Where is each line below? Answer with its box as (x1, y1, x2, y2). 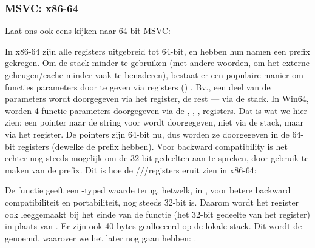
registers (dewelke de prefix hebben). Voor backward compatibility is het (18, 139, 288, 152)
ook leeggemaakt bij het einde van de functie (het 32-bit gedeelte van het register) (5, 207, 310, 220)
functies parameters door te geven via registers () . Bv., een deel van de (5, 80, 271, 93)
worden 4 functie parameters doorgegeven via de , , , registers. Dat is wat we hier (5, 104, 308, 116)
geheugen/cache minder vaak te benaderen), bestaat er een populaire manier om (5, 69, 303, 81)
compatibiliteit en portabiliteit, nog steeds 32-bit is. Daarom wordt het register (5, 195, 299, 208)
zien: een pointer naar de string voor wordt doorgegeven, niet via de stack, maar (5, 116, 303, 129)
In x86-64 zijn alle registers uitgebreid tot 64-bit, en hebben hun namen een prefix (5, 44, 310, 57)
